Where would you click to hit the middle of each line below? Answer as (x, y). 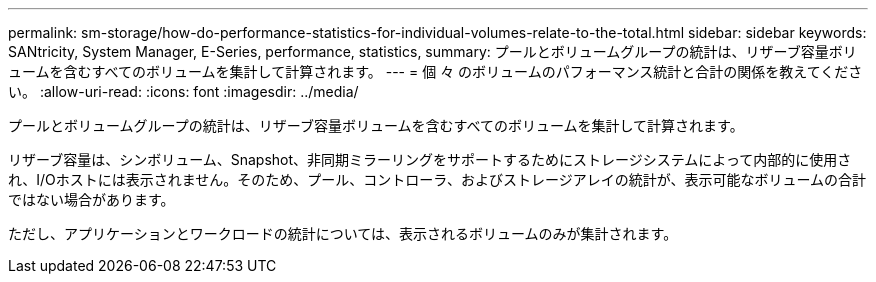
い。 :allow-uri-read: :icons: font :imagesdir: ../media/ (183, 91)
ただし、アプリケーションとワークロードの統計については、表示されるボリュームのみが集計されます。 (343, 233)
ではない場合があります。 (91, 199)
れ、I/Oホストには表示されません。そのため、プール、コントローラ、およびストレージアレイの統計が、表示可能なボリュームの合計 (437, 179)
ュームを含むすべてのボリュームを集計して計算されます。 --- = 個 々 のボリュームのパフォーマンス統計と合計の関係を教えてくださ (435, 71)
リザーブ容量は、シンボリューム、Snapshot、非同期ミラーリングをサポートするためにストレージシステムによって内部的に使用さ (430, 159)
